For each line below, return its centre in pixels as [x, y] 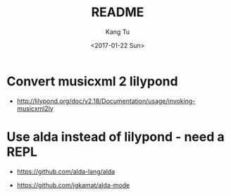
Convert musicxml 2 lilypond [92, 81]
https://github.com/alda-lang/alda [66, 171]
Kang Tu [118, 32]
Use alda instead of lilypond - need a [115, 136]
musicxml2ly [35, 108]
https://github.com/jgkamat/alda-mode [73, 185]
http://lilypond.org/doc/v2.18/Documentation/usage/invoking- [106, 101]
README [118, 12]
